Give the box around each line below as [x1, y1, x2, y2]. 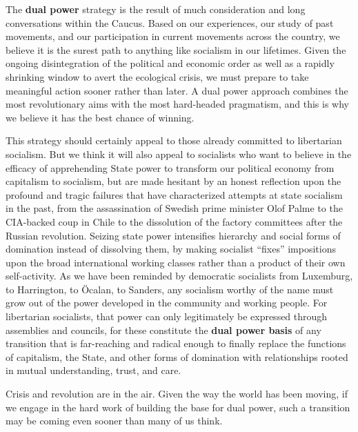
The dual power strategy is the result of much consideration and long [6, 2, 306, 16]
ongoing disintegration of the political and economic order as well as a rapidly [6, 56, 335, 70]
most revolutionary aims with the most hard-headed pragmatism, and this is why [6, 97, 350, 111]
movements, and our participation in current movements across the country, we [6, 29, 340, 43]
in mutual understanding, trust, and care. [6, 363, 181, 377]
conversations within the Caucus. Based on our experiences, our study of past [6, 15, 334, 30]
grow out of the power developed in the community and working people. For [6, 295, 328, 310]
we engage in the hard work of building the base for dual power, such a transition [6, 400, 350, 414]
